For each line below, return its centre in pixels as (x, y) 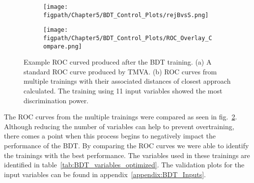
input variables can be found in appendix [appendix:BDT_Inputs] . (105, 174)
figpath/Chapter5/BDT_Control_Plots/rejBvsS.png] (126, 15)
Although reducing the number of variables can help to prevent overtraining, (119, 126)
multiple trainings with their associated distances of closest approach (127, 81)
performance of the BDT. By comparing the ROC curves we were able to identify (127, 146)
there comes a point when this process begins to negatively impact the (110, 136)
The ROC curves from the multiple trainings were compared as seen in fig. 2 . (121, 117)
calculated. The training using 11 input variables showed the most (123, 91)
